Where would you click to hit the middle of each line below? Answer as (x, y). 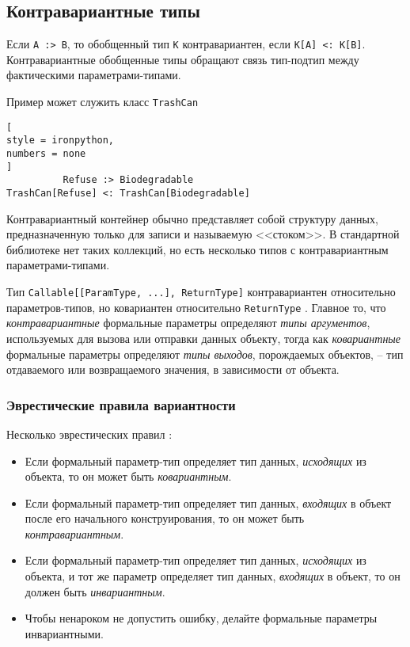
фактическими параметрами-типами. (94, 75)
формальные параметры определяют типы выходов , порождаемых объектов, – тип (205, 354)
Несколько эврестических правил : (89, 434)
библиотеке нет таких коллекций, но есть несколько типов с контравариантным (197, 249)
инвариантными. (64, 633)
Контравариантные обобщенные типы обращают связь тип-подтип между (183, 59)
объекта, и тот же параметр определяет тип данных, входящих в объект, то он (213, 576)
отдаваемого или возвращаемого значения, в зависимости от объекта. (173, 369)
